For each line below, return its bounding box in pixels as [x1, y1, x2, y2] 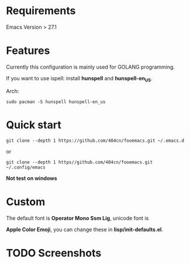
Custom [6, 195, 46, 209]
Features [6, 44, 50, 57]
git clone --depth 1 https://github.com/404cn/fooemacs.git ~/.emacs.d [6, 138, 184, 144]
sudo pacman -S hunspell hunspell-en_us [6, 98, 106, 105]
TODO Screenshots [6, 246, 102, 259]
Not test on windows [6, 175, 57, 182]
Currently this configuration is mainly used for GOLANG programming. [6, 63, 175, 70]
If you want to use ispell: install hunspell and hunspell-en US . [6, 74, 153, 83]
